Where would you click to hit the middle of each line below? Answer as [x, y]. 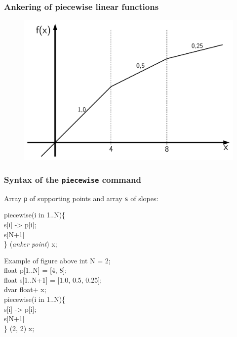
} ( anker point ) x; [31, 244]
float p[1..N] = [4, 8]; [36, 270]
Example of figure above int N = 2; [57, 260]
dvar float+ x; [25, 289]
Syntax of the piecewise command [73, 179]
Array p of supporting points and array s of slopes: [81, 198]
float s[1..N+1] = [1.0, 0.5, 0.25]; [53, 279]
